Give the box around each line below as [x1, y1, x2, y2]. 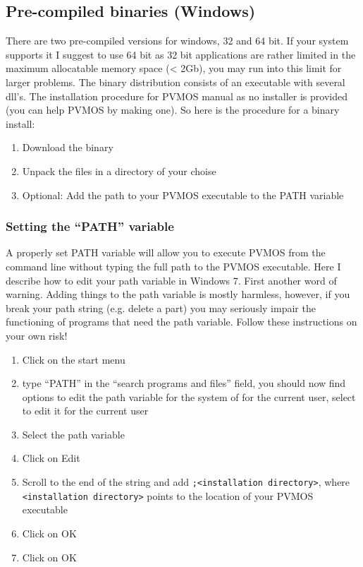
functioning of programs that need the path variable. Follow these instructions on [6, 314, 357, 329]
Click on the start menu [22, 352, 125, 366]
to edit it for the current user [22, 403, 149, 418]
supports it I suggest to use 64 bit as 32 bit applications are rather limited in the [6, 47, 356, 61]
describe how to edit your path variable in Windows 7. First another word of [6, 273, 337, 287]
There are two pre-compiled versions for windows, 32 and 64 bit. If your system [6, 33, 349, 48]
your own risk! [6, 328, 68, 342]
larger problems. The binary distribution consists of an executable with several [6, 74, 345, 89]
